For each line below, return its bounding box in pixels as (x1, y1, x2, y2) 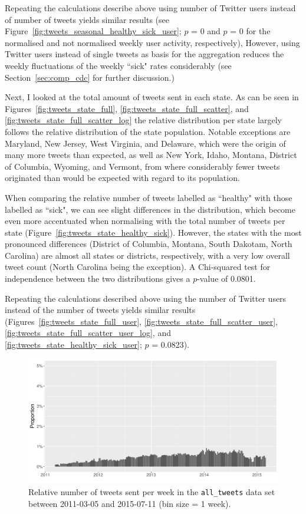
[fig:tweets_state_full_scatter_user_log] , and (5, 327, 171, 339)
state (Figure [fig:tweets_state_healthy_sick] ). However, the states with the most (5, 226, 302, 238)
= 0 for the (230, 25, 271, 37)
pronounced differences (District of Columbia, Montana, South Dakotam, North (5, 238, 292, 250)
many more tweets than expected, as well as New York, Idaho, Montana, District (5, 149, 297, 161)
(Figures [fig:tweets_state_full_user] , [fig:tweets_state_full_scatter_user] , (5, 315, 278, 327)
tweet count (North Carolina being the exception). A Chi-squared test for (5, 261, 271, 273)
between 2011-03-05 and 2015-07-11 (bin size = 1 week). (28, 497, 231, 509)
